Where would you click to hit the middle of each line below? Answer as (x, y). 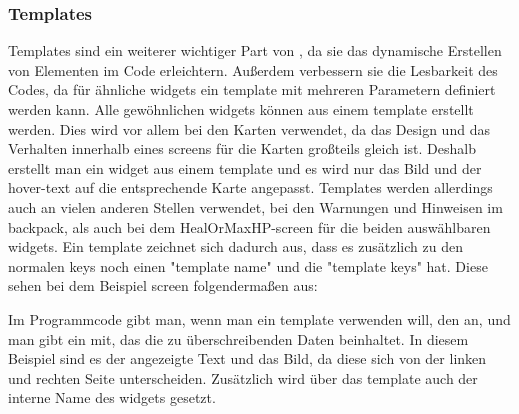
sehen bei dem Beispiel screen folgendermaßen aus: (163, 285)
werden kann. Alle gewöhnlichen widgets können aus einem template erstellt (241, 109)
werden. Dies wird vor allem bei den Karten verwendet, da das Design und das (249, 128)
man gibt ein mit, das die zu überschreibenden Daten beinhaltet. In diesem (238, 338)
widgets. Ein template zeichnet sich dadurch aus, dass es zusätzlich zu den (235, 246)
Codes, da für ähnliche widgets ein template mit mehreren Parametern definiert (252, 89)
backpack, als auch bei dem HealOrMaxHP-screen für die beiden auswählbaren (249, 226)
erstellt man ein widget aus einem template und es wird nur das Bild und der (245, 167)
